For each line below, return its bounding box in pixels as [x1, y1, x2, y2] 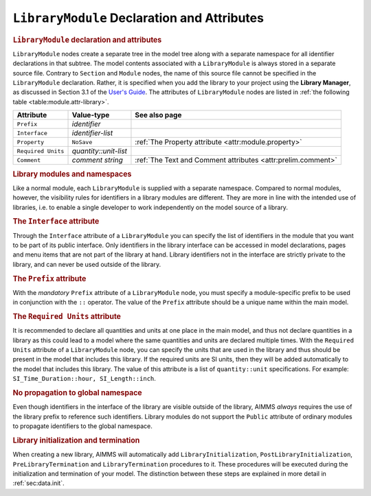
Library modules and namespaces [12, 169, 132, 178]
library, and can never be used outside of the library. [12, 260, 161, 268]
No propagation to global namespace [12, 388, 142, 398]
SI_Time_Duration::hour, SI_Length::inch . [12, 375, 156, 383]
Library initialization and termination [12, 436, 140, 445]
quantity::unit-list [71, 146, 127, 156]
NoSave [71, 138, 93, 145]
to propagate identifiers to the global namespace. [12, 422, 153, 430]
